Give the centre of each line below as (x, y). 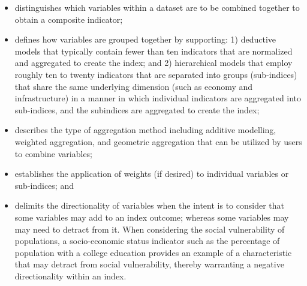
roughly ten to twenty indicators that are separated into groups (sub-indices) (156, 74)
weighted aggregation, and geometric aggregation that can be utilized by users (158, 141)
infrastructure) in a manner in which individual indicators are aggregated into (158, 98)
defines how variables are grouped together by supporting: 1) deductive (145, 39)
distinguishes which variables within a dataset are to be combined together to (157, 7)
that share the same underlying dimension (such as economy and (134, 86)
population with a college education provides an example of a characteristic (153, 252)
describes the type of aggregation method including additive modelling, (145, 130)
